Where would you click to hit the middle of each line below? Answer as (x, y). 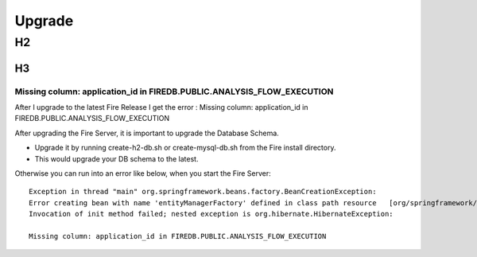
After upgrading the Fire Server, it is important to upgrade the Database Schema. (147, 133)
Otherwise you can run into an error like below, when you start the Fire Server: (143, 173)
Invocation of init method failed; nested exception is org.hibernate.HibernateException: (211, 214)
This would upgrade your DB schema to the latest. (116, 158)
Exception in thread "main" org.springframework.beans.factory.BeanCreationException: (203, 192)
